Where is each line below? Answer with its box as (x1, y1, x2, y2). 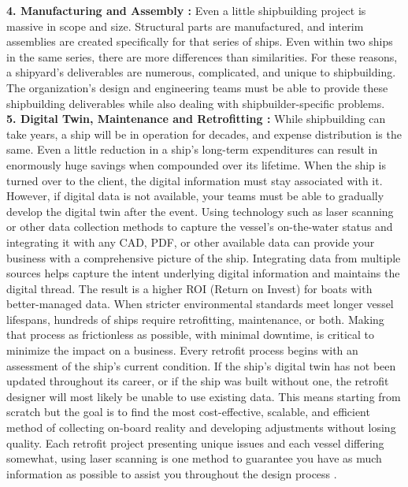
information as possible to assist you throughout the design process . (6, 465, 337, 481)
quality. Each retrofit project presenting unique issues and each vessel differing (6, 434, 384, 451)
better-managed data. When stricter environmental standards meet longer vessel (6, 296, 394, 312)
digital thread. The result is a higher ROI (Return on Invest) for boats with (6, 280, 373, 296)
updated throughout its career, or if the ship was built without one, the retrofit (6, 373, 389, 389)
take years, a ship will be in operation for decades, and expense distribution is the (6, 125, 402, 142)
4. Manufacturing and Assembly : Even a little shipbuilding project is (6, 2, 366, 18)
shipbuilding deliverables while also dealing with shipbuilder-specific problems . (6, 95, 385, 111)
